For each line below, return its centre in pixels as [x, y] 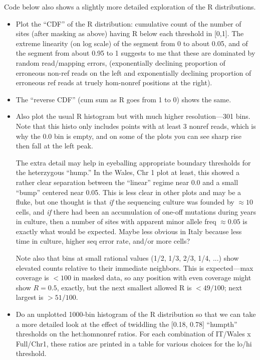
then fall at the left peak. [54, 146]
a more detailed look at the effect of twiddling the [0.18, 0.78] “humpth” [126, 324]
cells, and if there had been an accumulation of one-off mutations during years [136, 211]
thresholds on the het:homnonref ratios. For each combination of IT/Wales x [133, 334]
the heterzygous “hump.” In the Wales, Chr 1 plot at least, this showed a [127, 172]
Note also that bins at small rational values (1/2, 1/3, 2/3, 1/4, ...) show [127, 258]
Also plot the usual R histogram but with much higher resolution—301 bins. [133, 116]
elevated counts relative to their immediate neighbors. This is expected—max [135, 267]
